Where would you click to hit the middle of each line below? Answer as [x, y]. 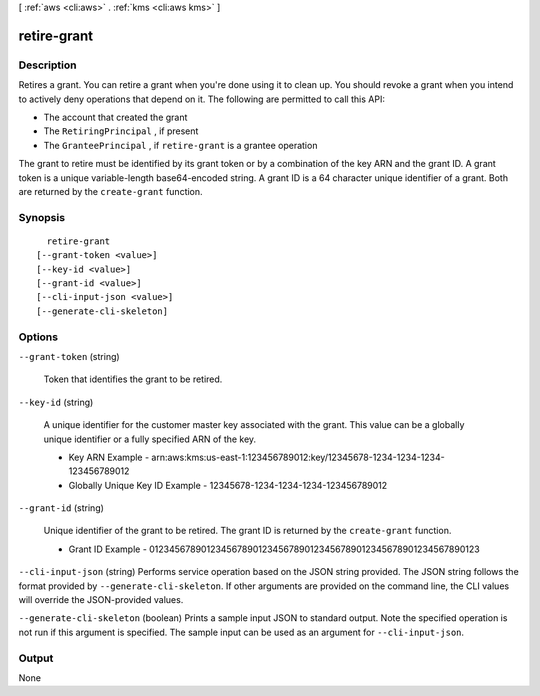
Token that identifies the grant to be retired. [133, 379]
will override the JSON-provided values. [101, 600]
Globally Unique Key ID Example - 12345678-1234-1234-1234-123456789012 [228, 485]
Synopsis [41, 217]
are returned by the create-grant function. [111, 191]
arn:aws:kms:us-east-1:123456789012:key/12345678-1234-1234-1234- [298, 457]
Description [47, 65]
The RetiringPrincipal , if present [121, 131]
